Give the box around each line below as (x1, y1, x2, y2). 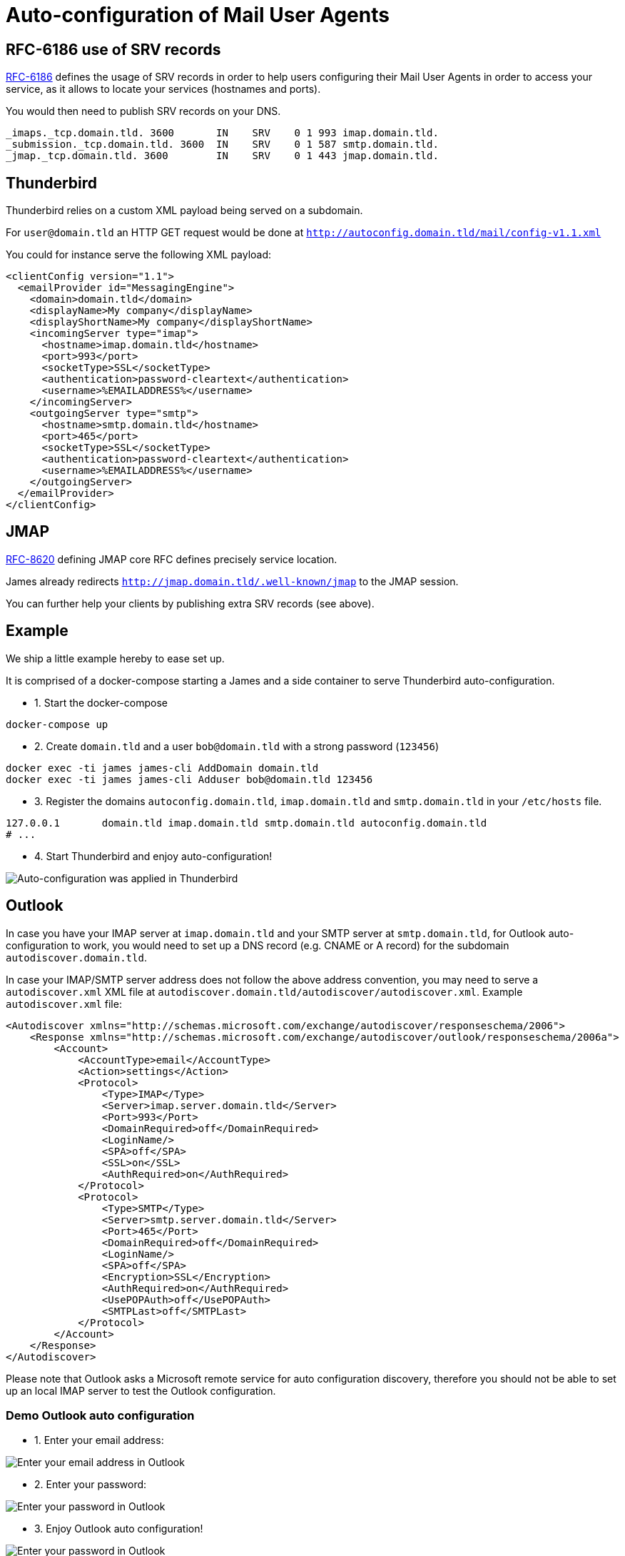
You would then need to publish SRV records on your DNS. (6, 105, 281, 118)
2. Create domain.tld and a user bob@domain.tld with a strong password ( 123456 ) (34, 739, 439, 752)
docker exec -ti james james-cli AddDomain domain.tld (6, 762, 319, 774)
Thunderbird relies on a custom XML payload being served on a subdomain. (6, 204, 363, 217)
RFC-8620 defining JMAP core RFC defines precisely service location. (6, 552, 337, 565)
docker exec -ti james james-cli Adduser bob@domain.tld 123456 (6, 773, 373, 785)
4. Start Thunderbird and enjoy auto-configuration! (34, 849, 273, 862)
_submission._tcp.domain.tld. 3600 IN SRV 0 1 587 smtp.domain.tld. (6, 138, 439, 151)
